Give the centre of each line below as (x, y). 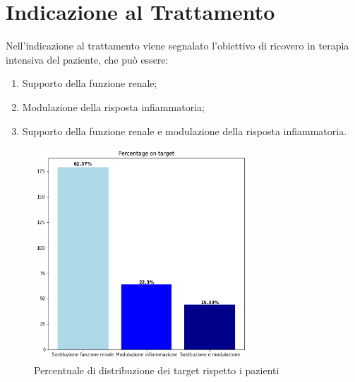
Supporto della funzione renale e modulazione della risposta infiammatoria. (185, 131)
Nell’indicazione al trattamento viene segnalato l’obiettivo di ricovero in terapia (177, 46)
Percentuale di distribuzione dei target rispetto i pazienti (157, 370)
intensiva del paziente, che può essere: (87, 59)
